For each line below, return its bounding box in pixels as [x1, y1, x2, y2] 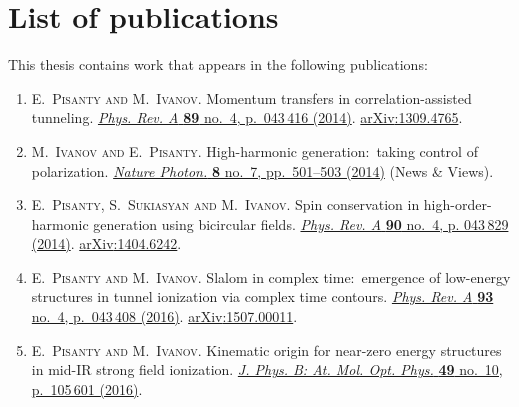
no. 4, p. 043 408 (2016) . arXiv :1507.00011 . [31, 306, 298, 327]
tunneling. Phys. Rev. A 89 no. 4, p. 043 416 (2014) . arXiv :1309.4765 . [31, 107, 463, 128]
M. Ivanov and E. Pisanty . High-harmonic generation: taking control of [31, 140, 478, 161]
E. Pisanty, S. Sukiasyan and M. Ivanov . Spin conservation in [31, 194, 420, 215]
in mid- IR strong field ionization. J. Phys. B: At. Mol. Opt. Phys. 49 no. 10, [31, 359, 503, 380]
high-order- [423, 194, 492, 215]
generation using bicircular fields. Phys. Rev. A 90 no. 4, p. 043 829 [93, 213, 509, 234]
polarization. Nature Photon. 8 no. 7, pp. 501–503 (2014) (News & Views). [31, 160, 494, 181]
